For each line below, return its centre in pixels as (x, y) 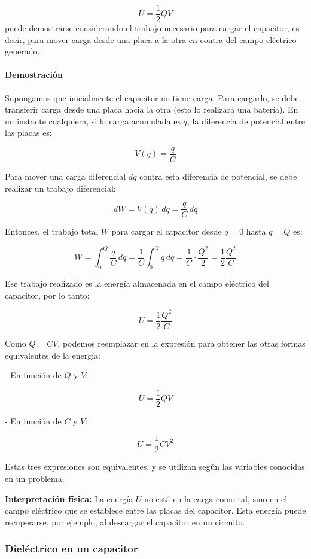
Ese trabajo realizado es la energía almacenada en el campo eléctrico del (137, 283)
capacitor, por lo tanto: (47, 295)
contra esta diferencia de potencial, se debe (218, 176)
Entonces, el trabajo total (52, 231)
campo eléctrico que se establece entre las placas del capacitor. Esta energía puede (155, 510)
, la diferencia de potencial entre (246, 121)
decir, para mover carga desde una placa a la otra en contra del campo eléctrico (151, 39)
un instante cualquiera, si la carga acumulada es (93, 121)
